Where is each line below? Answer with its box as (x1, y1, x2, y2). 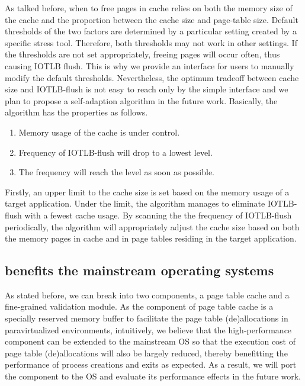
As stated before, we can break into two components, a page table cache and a (5, 288, 290, 301)
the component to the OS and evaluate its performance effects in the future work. (5, 370, 301, 382)
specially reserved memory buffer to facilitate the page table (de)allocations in (5, 312, 288, 324)
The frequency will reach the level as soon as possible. (18, 166, 214, 178)
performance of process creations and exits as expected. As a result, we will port (5, 358, 297, 371)
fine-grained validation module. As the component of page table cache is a (5, 300, 274, 313)
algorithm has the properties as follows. (5, 106, 148, 118)
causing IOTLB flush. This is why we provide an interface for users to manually (5, 59, 294, 72)
